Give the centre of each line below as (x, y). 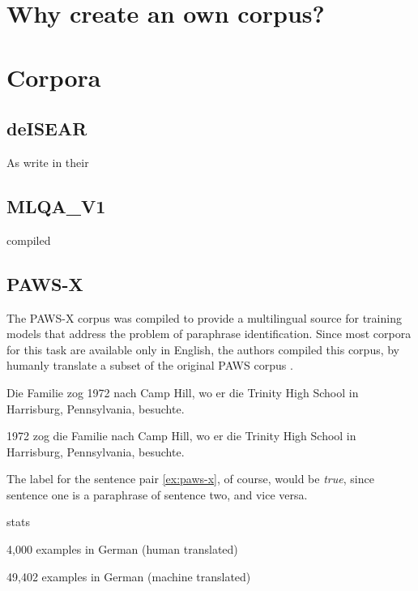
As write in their (48, 162)
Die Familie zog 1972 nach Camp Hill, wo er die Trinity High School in (183, 392)
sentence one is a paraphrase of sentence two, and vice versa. (157, 494)
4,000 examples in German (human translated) (122, 549)
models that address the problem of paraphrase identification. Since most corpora (209, 334)
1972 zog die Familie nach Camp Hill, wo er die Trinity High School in (181, 436)
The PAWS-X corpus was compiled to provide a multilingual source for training (204, 317)
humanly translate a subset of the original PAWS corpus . (150, 365)
